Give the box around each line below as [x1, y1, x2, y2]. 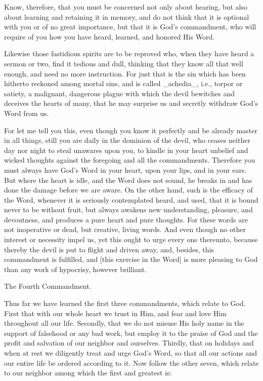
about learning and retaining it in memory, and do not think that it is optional [4, 11, 249, 22]
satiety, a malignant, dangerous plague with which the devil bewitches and [4, 88, 235, 98]
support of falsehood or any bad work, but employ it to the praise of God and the [4, 327, 258, 338]
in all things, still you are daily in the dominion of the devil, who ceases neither [4, 135, 250, 145]
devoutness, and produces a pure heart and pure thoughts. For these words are [4, 214, 248, 224]
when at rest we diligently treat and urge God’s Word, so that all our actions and [4, 348, 257, 358]
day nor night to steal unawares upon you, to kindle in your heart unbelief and [4, 144, 248, 155]
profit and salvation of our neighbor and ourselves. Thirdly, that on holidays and [4, 337, 254, 348]
